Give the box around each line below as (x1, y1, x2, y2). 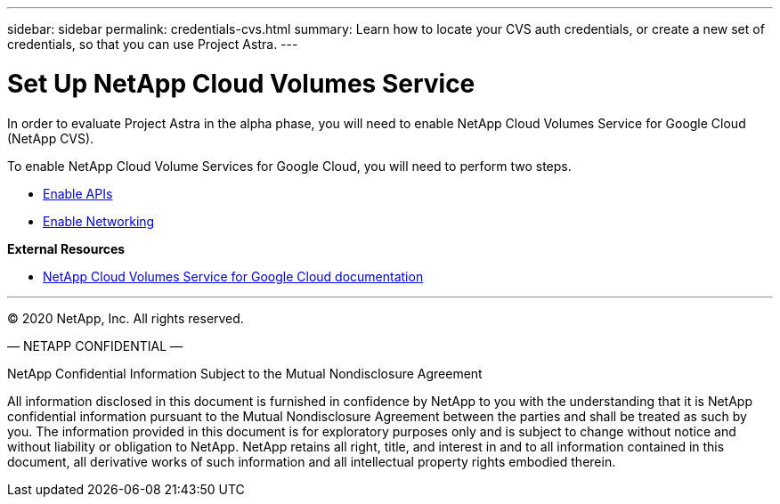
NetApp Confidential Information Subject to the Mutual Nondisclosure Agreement (7, 365, 483, 381)
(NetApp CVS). (7, 130, 94, 146)
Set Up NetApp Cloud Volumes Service (7, 68, 475, 99)
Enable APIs (43, 185, 113, 201)
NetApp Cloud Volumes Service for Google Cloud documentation (43, 268, 424, 284)
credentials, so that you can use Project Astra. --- (7, 37, 298, 52)
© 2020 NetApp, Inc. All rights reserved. (7, 310, 244, 326)
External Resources (7, 240, 126, 256)
